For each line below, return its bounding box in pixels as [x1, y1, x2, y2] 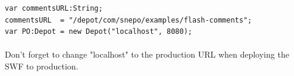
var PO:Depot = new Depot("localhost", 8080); [5, 27, 192, 36]
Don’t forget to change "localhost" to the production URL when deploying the [5, 48, 289, 61]
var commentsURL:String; [5, 4, 103, 12]
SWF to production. [5, 59, 79, 72]
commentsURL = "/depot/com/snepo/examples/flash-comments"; [5, 15, 252, 24]
